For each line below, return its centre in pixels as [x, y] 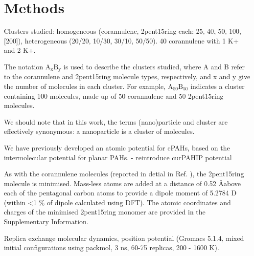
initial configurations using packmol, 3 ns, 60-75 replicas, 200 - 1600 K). [112, 247]
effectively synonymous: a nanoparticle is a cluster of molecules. [99, 131]
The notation [24, 66]
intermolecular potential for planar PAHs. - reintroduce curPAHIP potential [118, 157]
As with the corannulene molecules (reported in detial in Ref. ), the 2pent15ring [124, 174]
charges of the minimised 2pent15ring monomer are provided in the [105, 212]
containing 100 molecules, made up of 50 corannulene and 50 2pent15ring [114, 96]
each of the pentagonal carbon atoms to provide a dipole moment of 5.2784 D [120, 193]
